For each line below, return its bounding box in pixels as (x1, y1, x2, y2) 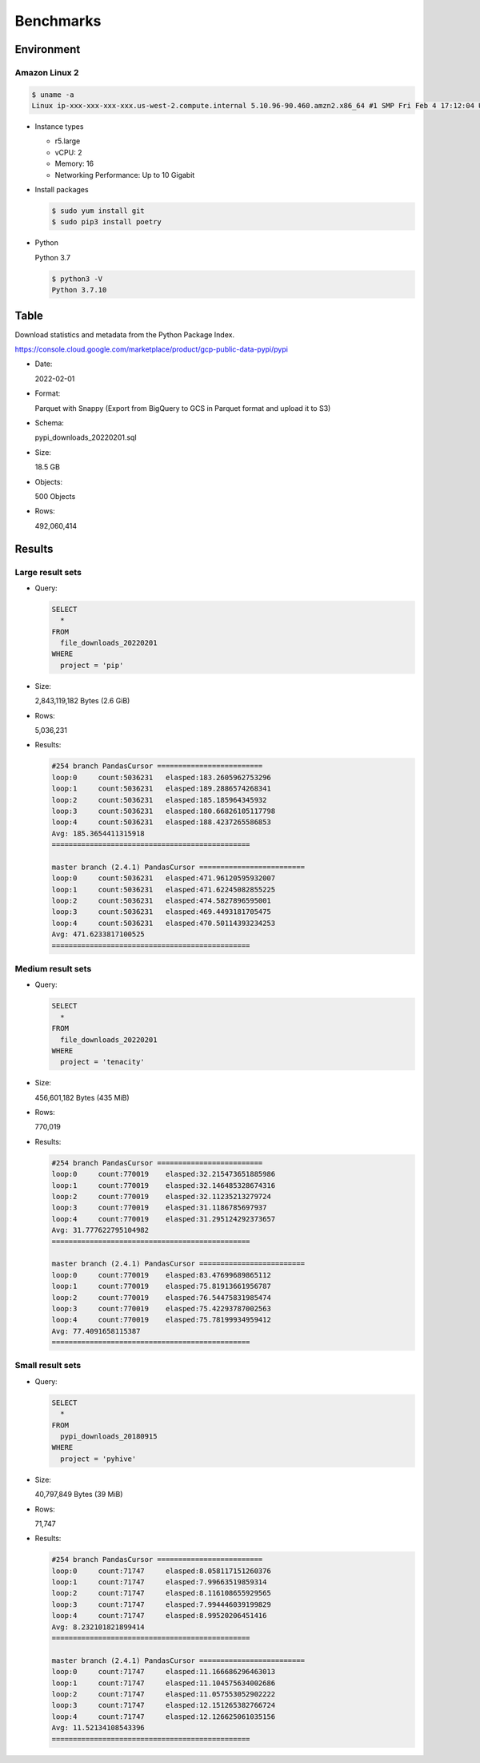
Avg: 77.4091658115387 (51, 1326, 141, 1335)
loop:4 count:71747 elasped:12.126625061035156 (51, 1712, 276, 1721)
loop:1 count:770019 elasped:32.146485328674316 (51, 1181, 276, 1189)
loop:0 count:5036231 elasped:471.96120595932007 (51, 874, 276, 883)
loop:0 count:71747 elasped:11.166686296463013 (51, 1667, 276, 1676)
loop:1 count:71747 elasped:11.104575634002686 (51, 1678, 276, 1688)
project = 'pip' (60, 661, 124, 670)
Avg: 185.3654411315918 (51, 829, 146, 838)
